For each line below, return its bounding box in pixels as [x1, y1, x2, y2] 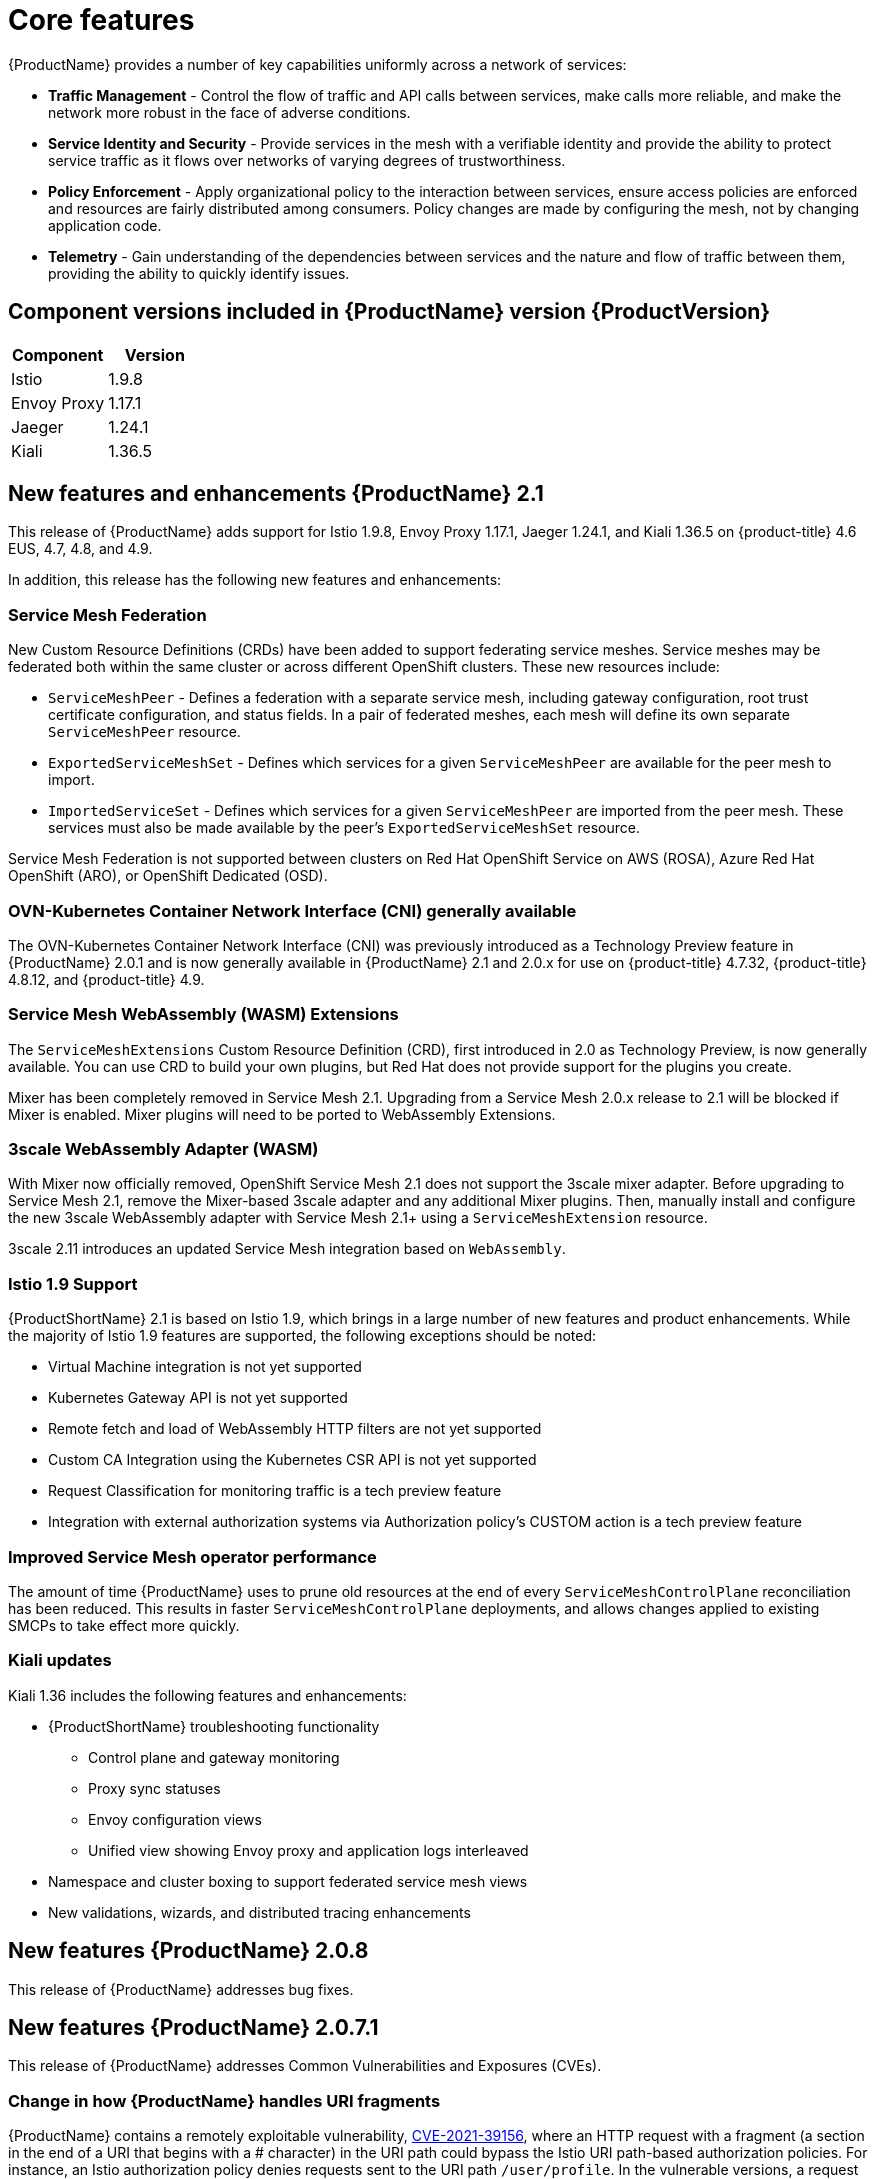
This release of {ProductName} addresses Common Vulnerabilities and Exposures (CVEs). [8, 2057, 602, 2075]
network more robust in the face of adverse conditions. [48, 103, 411, 121]
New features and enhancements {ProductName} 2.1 [8, 481, 544, 507]
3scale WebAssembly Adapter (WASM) [8, 1139, 319, 1160]
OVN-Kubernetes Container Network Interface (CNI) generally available [8, 900, 577, 921]
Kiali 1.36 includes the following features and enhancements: [8, 1686, 407, 1704]
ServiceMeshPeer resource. [48, 723, 241, 741]
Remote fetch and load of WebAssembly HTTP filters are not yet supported [48, 1420, 542, 1438]
